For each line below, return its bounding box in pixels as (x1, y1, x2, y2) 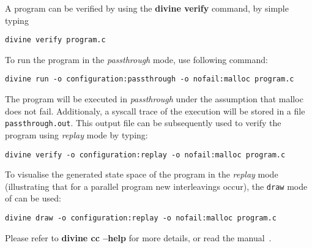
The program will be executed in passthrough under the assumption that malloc (5, 92, 303, 105)
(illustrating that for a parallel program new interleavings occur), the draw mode (5, 179, 308, 192)
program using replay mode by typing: (5, 128, 148, 141)
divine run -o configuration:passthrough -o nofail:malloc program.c (5, 75, 294, 84)
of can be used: (5, 192, 61, 205)
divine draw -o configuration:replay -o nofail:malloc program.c (5, 214, 277, 223)
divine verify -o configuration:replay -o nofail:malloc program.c (5, 150, 286, 159)
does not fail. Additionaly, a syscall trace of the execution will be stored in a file (5, 104, 305, 117)
